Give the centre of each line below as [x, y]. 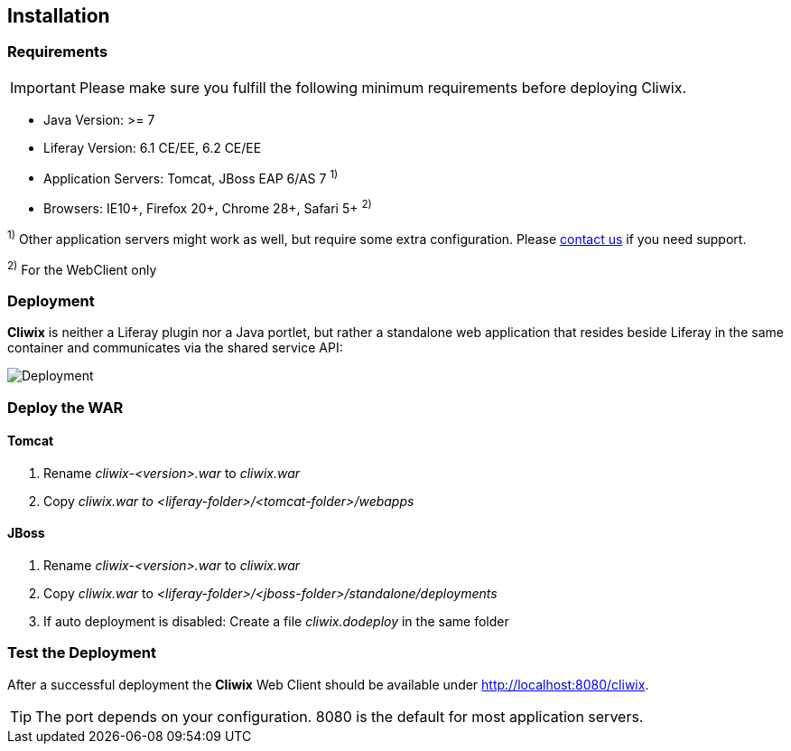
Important [43, 87]
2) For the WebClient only [82, 268]
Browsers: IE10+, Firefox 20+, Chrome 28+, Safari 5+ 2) [208, 207]
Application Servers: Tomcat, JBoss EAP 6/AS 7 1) [191, 177]
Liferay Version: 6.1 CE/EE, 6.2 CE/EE [153, 147]
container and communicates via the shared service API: [175, 348]
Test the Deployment [82, 653]
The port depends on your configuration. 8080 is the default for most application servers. [340, 716]
